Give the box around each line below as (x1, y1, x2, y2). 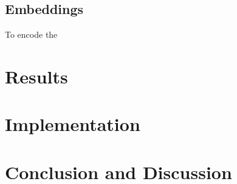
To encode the (5, 28, 58, 41)
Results (5, 63, 68, 88)
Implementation (5, 111, 140, 136)
